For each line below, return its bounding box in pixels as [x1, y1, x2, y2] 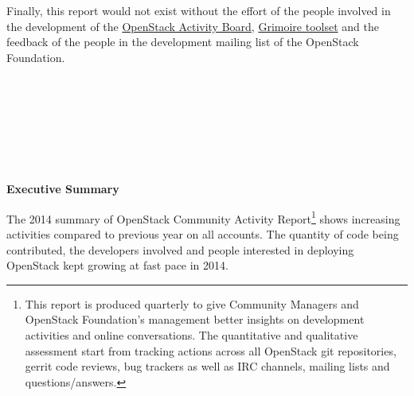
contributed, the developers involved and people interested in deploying [6, 241, 354, 258]
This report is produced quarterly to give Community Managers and [25, 295, 359, 312]
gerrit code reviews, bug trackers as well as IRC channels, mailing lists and [25, 358, 390, 375]
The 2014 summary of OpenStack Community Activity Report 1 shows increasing [6, 208, 400, 227]
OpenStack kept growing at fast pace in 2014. [6, 257, 228, 274]
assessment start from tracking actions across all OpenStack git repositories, [25, 342, 396, 359]
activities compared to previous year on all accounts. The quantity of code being [6, 225, 399, 242]
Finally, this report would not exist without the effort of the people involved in [6, 2, 391, 19]
